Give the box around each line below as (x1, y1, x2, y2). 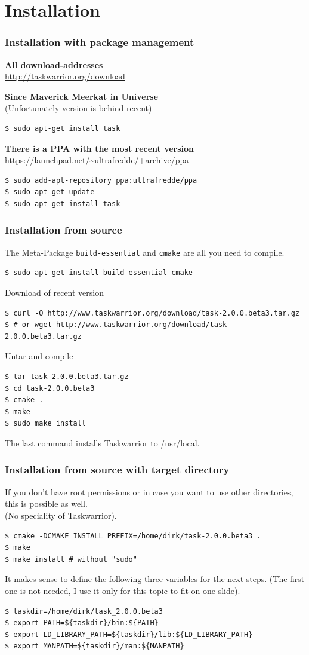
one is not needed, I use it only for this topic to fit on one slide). (5, 584, 240, 596)
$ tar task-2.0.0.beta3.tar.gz (5, 372, 129, 381)
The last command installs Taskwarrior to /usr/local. (5, 436, 200, 449)
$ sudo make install (5, 419, 86, 428)
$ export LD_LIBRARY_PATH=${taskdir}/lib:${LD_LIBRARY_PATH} (5, 630, 253, 639)
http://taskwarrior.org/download (5, 70, 125, 82)
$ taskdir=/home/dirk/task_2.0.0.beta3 (5, 607, 163, 616)
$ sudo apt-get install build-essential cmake (5, 268, 193, 277)
